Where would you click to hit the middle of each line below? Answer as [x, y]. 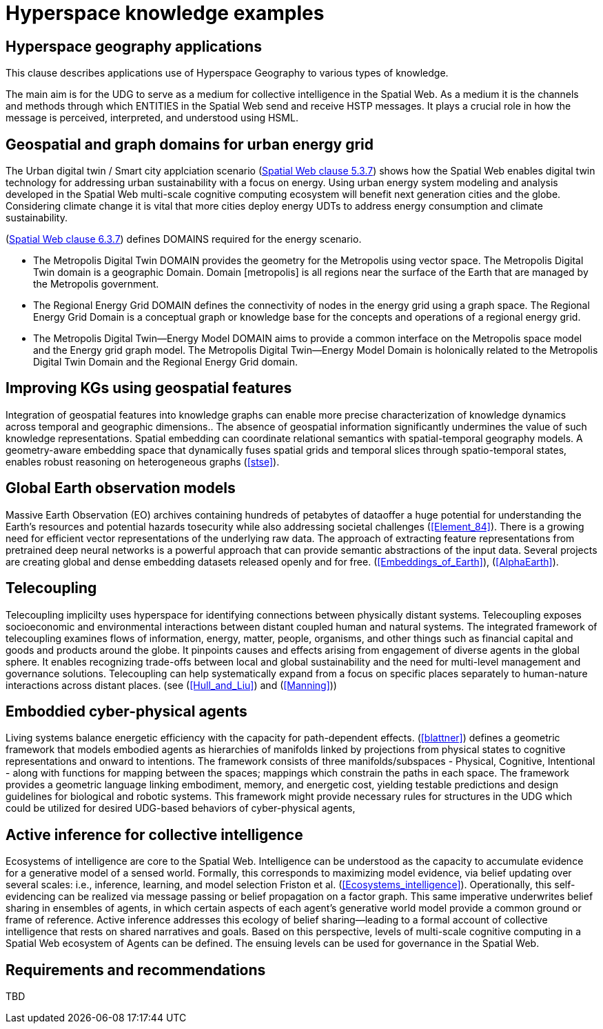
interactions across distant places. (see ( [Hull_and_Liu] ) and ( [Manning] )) [171, 685]
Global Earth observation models [121, 488]
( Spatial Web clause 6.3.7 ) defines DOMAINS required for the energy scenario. [184, 239]
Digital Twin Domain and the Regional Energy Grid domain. [165, 362]
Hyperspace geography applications [134, 46]
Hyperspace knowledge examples [165, 13]
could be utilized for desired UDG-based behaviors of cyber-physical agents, [181, 808]
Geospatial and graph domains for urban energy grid [190, 144]
